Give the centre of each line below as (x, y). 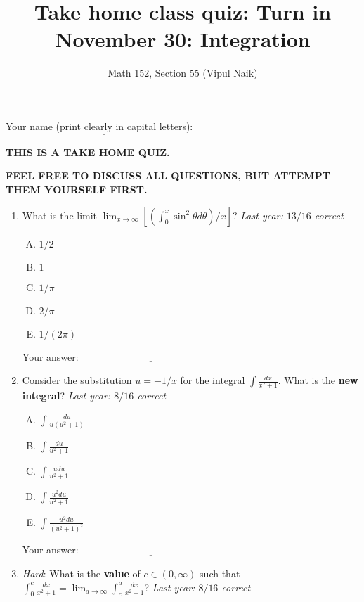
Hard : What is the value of (81, 574)
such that (220, 574)
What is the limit (60, 215)
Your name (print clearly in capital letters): (99, 126)
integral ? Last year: (66, 396)
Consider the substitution (77, 380)
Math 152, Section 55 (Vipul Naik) (183, 73)
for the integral (213, 380)
